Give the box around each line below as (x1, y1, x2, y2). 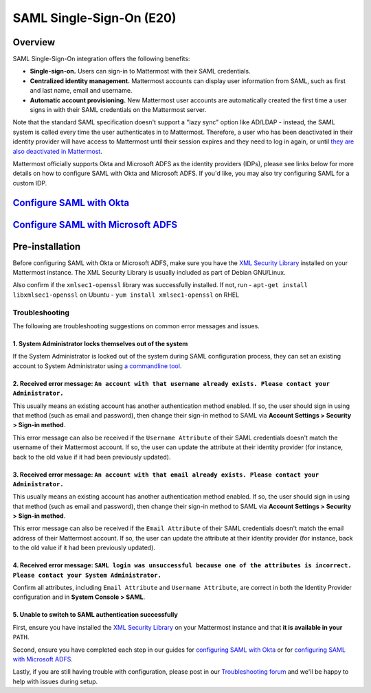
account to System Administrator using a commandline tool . (12, 361, 182, 370)
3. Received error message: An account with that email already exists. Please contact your (12, 470, 319, 479)
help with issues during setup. (12, 677, 98, 685)
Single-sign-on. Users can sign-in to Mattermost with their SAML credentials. (30, 67, 251, 76)
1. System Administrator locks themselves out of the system (12, 340, 188, 348)
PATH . (12, 633, 30, 641)
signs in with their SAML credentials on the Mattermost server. (30, 106, 207, 114)
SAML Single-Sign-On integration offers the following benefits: (12, 55, 190, 63)
